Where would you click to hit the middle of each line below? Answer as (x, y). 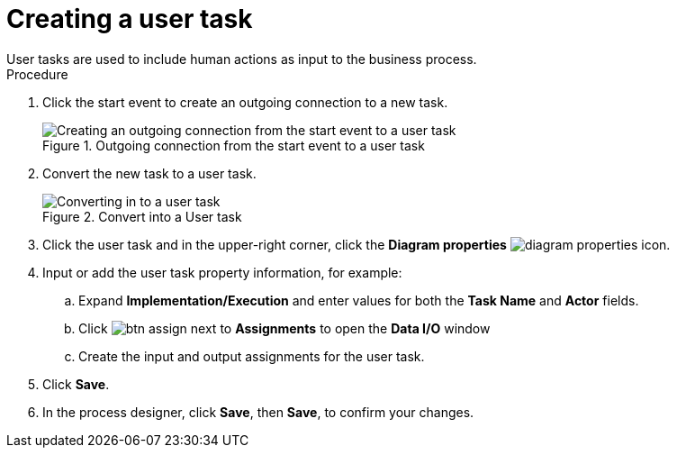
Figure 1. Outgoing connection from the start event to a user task (234, 145)
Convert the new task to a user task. (149, 173)
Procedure (37, 74)
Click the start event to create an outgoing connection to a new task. (245, 102)
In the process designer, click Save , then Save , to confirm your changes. (258, 412)
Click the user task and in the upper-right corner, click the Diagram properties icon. (357, 244)
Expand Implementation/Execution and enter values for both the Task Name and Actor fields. (359, 300)
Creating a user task (130, 19)
